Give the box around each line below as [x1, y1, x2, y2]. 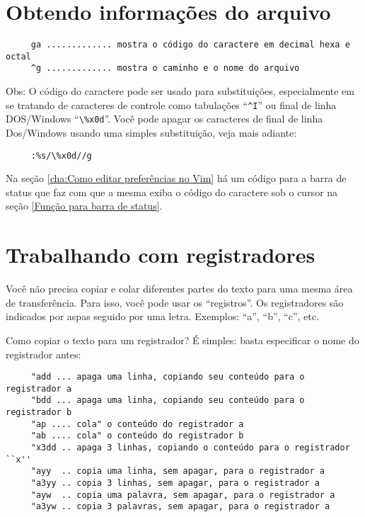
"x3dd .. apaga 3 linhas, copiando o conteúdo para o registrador [30, 443, 350, 453]
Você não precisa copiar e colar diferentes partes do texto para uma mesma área [6, 281, 353, 296]
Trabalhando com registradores [6, 240, 315, 269]
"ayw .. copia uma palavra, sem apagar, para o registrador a [30, 489, 335, 500]
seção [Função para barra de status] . [6, 198, 163, 213]
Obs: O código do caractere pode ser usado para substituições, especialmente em [6, 84, 354, 98]
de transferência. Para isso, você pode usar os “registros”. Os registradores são [6, 295, 344, 309]
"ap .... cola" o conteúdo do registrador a [30, 419, 244, 429]
